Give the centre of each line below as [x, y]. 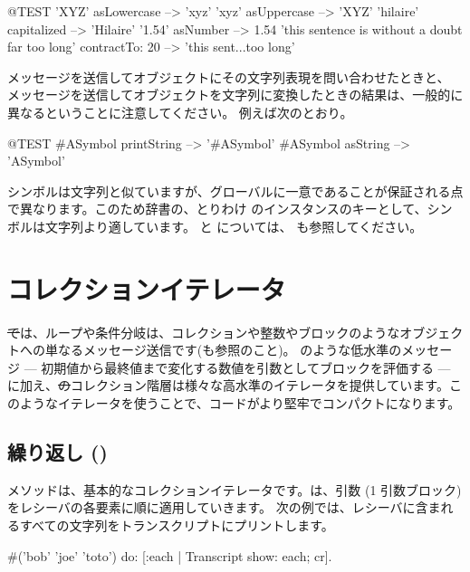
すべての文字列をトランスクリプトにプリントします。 [177, 525]
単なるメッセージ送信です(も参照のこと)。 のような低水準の [223, 350]
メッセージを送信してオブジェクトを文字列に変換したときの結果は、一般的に [235, 95]
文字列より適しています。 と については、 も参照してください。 [234, 226]
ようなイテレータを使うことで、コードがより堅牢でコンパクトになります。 [240, 403]
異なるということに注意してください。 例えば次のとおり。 [180, 112]
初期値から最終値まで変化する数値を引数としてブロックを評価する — [246, 367]
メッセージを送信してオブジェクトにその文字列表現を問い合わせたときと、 [229, 76]
